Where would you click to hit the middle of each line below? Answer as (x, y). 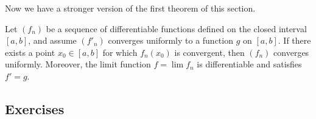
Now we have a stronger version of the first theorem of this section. (130, 8)
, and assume (52, 40)
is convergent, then (209, 52)
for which (120, 52)
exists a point (30, 52)
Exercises (35, 108)
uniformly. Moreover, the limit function (78, 64)
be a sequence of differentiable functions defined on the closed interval (176, 28)
